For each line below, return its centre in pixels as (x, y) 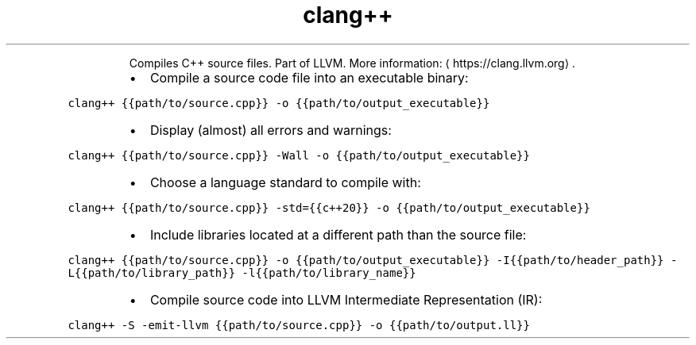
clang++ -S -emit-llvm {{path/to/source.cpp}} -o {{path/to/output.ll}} (299, 325)
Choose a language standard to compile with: (285, 182)
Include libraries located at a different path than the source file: (338, 234)
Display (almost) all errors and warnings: (271, 130)
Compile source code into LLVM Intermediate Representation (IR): (346, 299)
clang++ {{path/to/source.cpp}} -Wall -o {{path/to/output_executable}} (299, 155)
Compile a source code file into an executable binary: (309, 77)
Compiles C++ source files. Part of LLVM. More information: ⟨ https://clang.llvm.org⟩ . (352, 63)
